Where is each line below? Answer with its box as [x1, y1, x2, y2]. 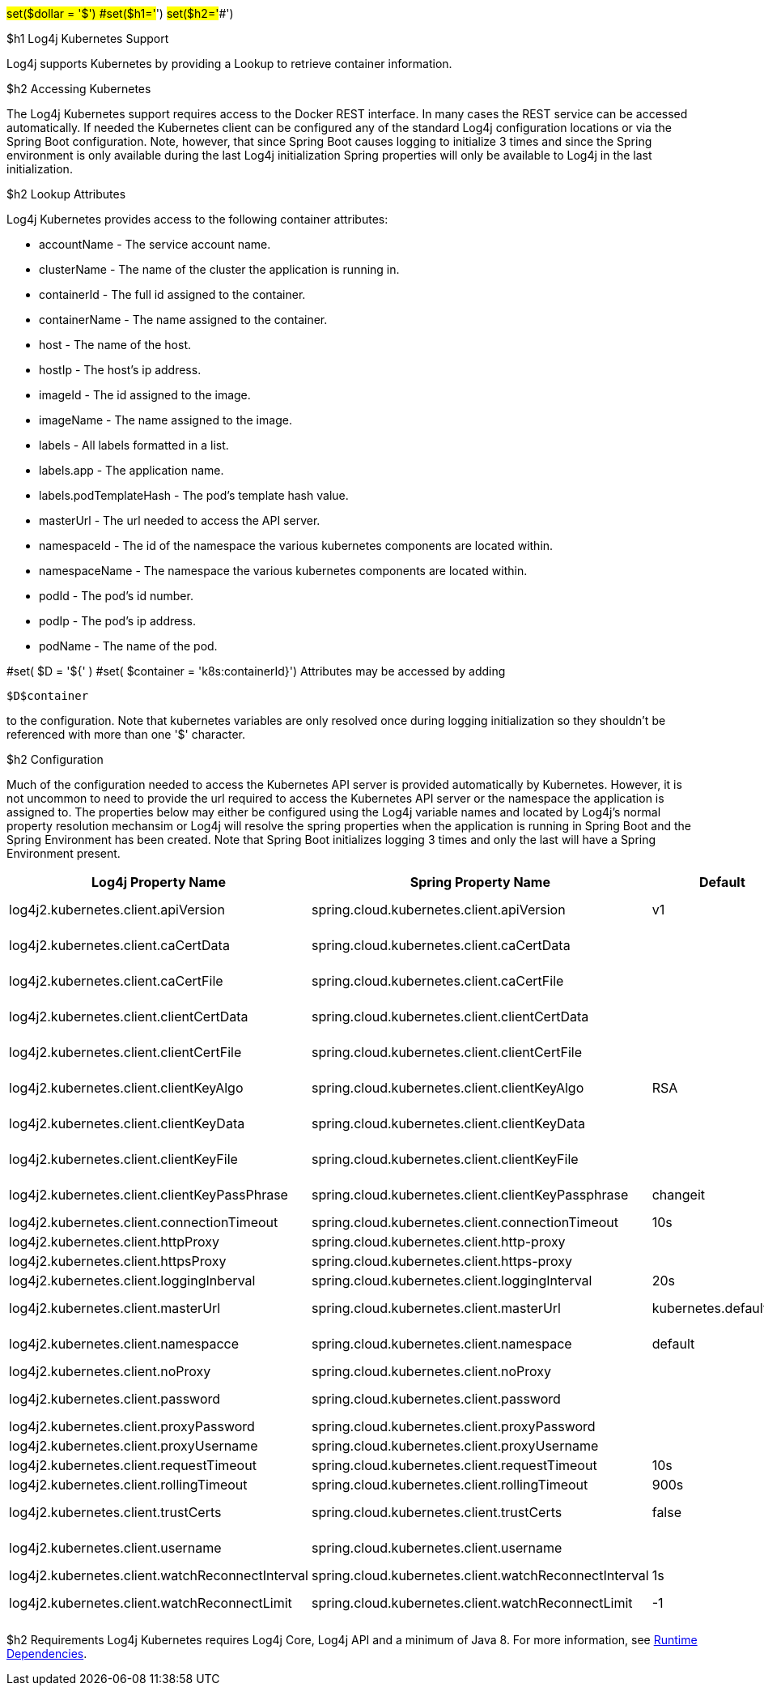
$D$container [6, 689, 89, 702]
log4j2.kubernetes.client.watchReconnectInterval [9, 1567, 308, 1583]
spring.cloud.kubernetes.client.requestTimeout [311, 1457, 597, 1473]
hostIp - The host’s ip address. [39, 363, 202, 377]
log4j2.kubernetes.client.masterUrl [9, 1300, 221, 1316]
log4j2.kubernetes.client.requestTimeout [9, 1457, 257, 1473]
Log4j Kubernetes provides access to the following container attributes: [6, 212, 388, 226]
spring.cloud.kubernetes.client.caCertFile [311, 973, 564, 989]
